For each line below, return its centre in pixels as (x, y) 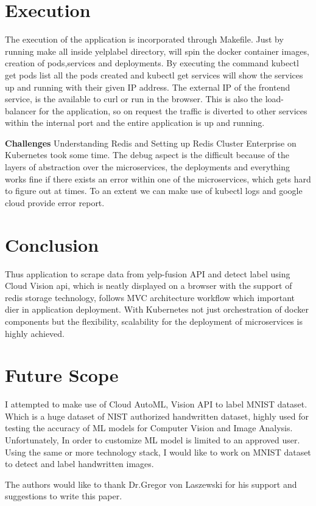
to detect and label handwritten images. (79, 464)
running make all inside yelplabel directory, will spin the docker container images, (157, 51)
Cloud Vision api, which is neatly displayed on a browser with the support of (149, 286)
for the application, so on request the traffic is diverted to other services (173, 110)
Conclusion (52, 244)
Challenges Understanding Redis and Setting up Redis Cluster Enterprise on (151, 143)
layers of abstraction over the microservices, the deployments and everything (148, 167)
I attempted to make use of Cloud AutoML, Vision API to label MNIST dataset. (156, 404)
